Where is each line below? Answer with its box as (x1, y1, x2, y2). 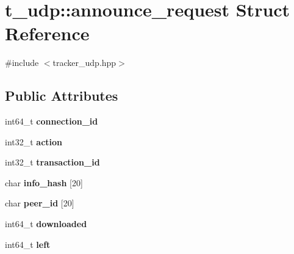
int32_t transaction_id (5, 156, 100, 169)
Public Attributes (5, 86, 118, 105)
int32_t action (5, 135, 63, 148)
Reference (5, 21, 90, 46)
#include (5, 56, 39, 69)
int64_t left (5, 238, 51, 250)
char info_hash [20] (5, 176, 83, 189)
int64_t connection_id (5, 115, 98, 128)
